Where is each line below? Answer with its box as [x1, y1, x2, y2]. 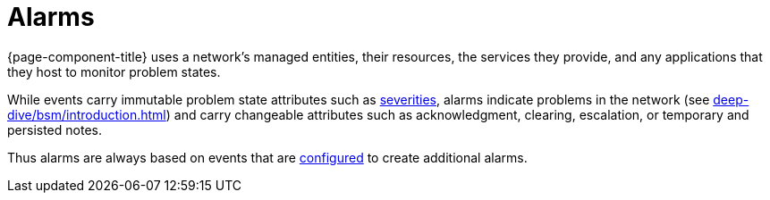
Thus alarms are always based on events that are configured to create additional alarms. [7, 149, 528, 165]
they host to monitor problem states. [7, 63, 221, 79]
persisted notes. [7, 121, 102, 137]
